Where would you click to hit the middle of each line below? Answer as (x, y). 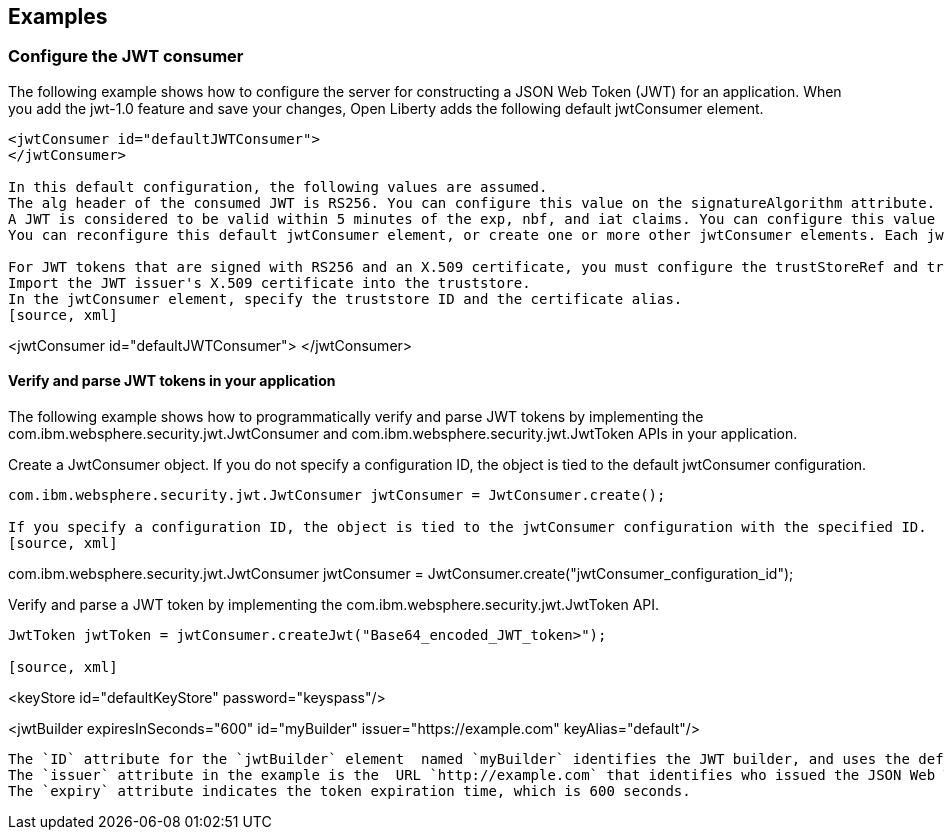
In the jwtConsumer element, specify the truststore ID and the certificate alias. (345, 298)
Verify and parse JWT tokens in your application (172, 381)
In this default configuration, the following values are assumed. (278, 186)
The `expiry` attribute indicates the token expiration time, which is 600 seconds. (349, 791)
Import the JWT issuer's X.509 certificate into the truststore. (269, 282)
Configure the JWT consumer (126, 56)
